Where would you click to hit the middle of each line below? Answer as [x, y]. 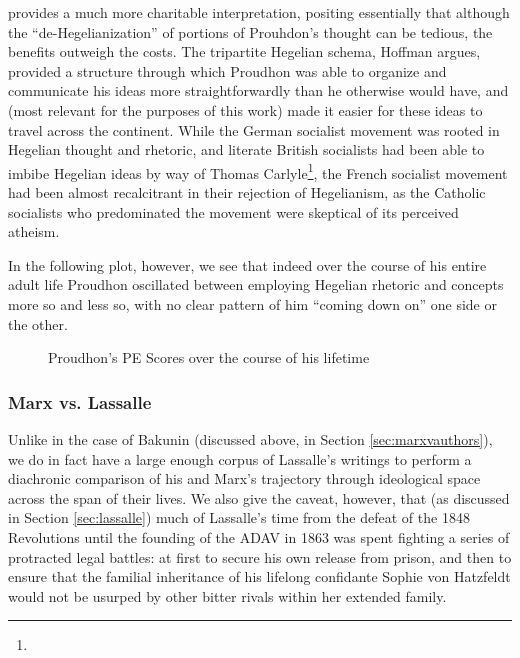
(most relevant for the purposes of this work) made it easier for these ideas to [245, 109]
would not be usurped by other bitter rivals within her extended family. [227, 595]
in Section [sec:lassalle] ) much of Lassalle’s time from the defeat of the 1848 [239, 517]
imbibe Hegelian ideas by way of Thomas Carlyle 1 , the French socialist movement [258, 171]
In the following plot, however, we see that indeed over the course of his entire [247, 264]
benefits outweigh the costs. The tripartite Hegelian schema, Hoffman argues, [244, 51]
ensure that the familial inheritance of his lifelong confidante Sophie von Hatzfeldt [259, 576]
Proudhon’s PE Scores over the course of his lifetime [209, 357]
